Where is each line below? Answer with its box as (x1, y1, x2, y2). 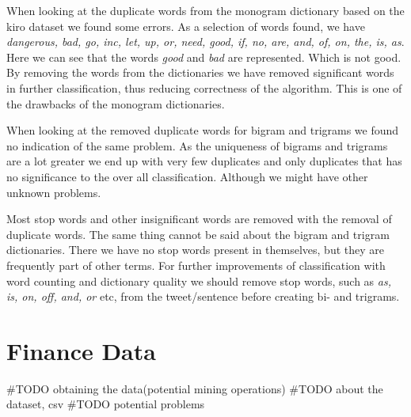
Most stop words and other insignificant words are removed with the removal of (6, 210, 392, 227)
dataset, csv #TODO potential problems (6, 396, 205, 412)
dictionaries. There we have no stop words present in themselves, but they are (6, 241, 384, 258)
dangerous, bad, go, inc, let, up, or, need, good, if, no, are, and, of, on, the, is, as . (6, 33, 405, 50)
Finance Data (6, 334, 156, 366)
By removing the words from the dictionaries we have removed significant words (6, 64, 394, 81)
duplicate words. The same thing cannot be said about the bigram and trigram (6, 226, 390, 242)
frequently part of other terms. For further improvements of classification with (6, 256, 386, 273)
